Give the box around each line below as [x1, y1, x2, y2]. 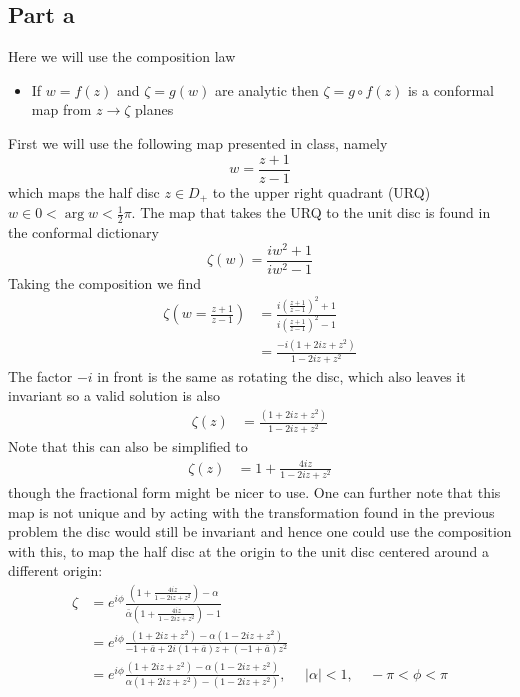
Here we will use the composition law [8, 46, 236, 67]
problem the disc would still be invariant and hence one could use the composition [8, 521, 512, 542]
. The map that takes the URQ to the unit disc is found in [131, 202, 491, 223]
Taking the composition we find [8, 272, 201, 293]
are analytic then [214, 79, 319, 100]
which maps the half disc [8, 181, 160, 202]
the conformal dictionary [8, 221, 159, 242]
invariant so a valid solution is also [8, 385, 220, 406]
